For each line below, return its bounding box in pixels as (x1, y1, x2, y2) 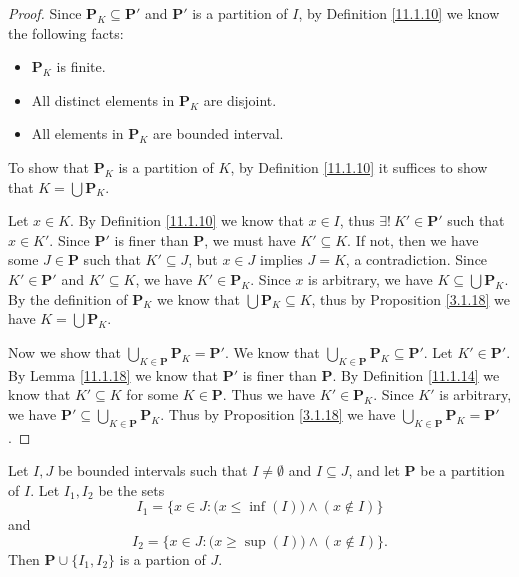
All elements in (31, 123, 124, 144)
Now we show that (8, 341, 121, 362)
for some (126, 384, 179, 405)
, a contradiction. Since (345, 249, 488, 270)
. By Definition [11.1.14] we (332, 364, 500, 385)
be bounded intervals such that (57, 460, 248, 481)
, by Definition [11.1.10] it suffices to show (230, 156, 488, 177)
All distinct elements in (31, 89, 175, 110)
